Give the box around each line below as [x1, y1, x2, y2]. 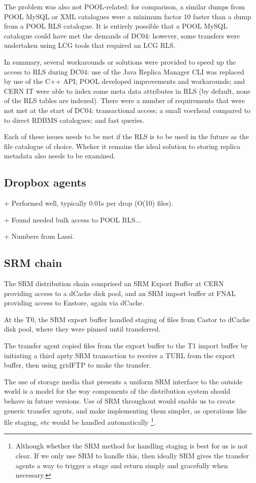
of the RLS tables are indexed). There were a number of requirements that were [4, 95, 245, 106]
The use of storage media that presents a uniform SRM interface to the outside [4, 376, 243, 386]
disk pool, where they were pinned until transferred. [4, 324, 161, 334]
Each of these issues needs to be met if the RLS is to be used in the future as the [4, 131, 249, 142]
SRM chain [4, 255, 62, 270]
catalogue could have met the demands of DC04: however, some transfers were [4, 30, 240, 40]
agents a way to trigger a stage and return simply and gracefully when [15, 460, 228, 470]
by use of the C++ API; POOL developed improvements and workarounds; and [4, 76, 245, 86]
